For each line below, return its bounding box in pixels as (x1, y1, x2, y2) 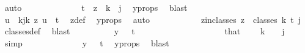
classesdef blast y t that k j (4, 25, 285, 37)
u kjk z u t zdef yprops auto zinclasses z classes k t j (4, 13, 301, 25)
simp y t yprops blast (4, 36, 169, 49)
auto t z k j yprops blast (4, 1, 188, 13)
